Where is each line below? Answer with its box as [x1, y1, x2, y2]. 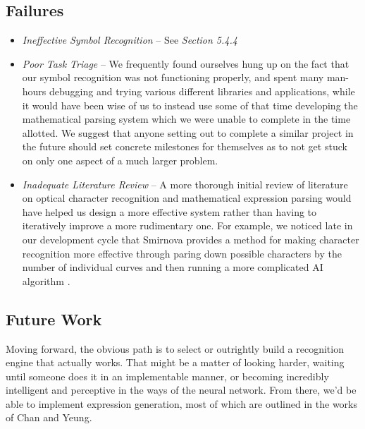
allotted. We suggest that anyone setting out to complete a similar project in [22, 125, 354, 140]
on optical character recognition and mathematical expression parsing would [22, 191, 352, 205]
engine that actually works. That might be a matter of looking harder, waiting [6, 355, 345, 370]
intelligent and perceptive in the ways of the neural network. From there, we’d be [6, 382, 357, 397]
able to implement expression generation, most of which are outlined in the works [6, 396, 357, 411]
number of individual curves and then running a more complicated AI [22, 260, 323, 274]
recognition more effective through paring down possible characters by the [22, 246, 342, 260]
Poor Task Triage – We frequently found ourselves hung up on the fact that [22, 56, 349, 71]
